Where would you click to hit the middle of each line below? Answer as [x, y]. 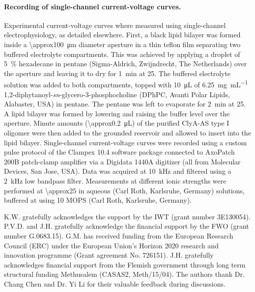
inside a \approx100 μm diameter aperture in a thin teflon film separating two [122, 44]
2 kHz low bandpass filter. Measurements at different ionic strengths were [115, 180]
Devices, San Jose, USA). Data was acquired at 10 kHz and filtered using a [118, 171]
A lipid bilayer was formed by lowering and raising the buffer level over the [117, 113]
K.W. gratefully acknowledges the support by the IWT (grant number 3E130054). [127, 216]
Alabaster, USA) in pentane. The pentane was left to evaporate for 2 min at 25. [125, 104]
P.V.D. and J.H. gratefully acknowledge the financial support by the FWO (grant [127, 226]
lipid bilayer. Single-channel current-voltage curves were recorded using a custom [126, 142]
